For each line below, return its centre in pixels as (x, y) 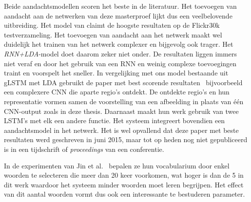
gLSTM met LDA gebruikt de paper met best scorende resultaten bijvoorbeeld (123, 82)
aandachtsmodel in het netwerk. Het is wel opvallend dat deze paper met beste (121, 130)
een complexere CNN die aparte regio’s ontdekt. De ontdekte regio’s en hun (117, 92)
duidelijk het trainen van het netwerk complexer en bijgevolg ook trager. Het (119, 44)
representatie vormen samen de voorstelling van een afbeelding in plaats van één (124, 101)
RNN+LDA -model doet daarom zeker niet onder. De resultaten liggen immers (121, 53)
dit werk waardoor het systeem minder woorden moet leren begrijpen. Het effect (124, 184)
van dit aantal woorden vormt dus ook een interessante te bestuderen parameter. (125, 194)
